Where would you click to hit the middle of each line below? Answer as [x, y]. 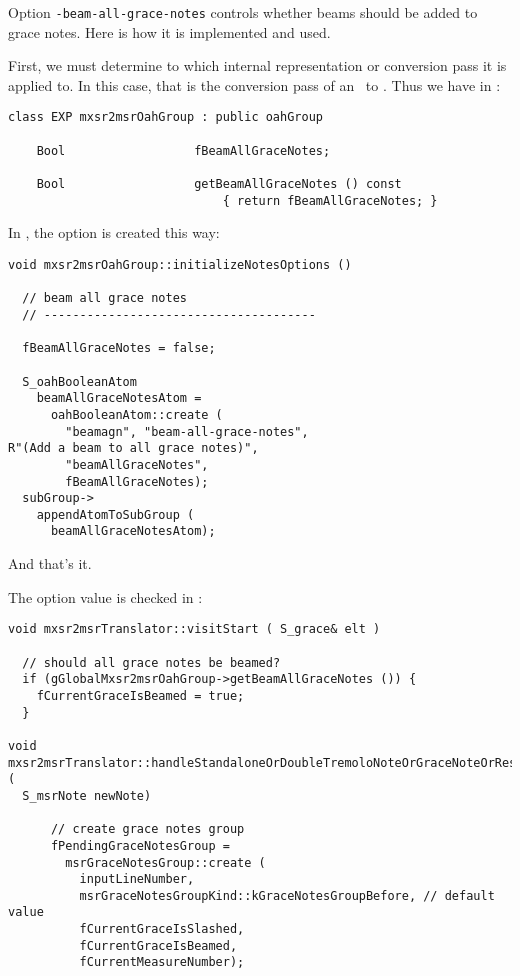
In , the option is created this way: [114, 232]
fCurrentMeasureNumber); [162, 962]
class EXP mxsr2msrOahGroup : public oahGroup [165, 117]
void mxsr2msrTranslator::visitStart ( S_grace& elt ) [194, 629]
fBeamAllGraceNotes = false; [119, 348]
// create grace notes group [147, 829]
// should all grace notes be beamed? [151, 662]
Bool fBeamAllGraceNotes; [183, 150]
